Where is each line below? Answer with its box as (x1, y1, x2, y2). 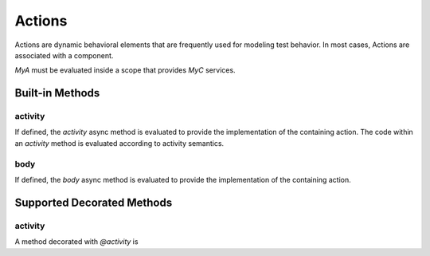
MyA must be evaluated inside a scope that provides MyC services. (14, 65, 236, 75)
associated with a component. (14, 50, 114, 60)
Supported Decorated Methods (14, 195, 173, 209)
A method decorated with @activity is (14, 237, 139, 246)
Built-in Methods (14, 86, 100, 100)
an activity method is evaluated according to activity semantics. (14, 138, 225, 148)
